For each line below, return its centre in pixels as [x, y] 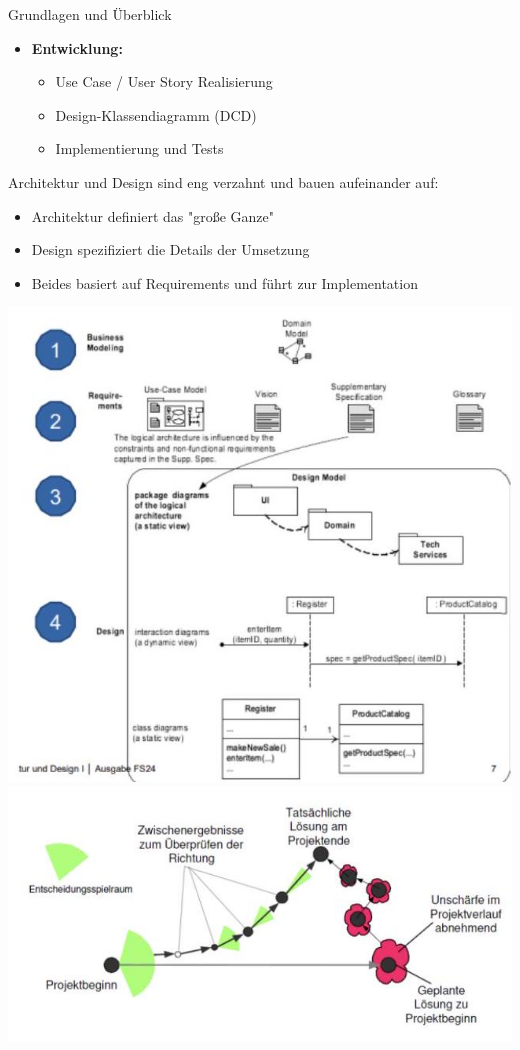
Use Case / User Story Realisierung [164, 81]
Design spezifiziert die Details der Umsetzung [170, 249]
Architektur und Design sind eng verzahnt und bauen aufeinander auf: [223, 181]
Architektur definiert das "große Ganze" [152, 215]
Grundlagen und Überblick [90, 14]
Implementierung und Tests [139, 148]
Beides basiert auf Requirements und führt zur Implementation [224, 282]
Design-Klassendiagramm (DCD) [156, 114]
